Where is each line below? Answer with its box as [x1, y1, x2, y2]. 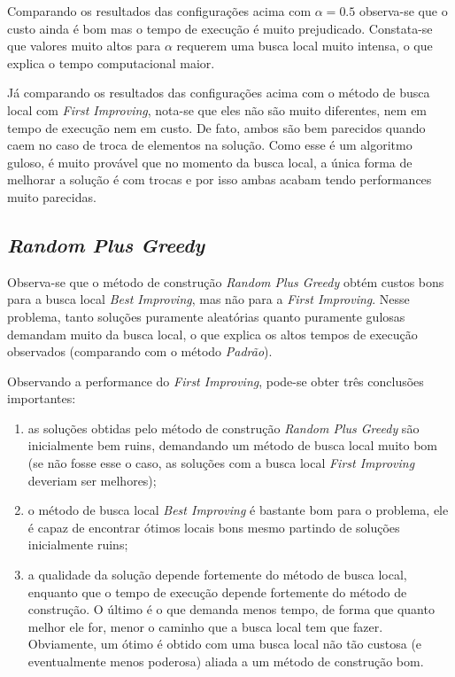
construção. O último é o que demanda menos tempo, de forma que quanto [27, 600, 435, 619]
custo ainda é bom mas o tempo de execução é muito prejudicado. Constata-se [7, 19, 433, 37]
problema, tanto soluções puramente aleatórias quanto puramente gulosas [7, 307, 405, 325]
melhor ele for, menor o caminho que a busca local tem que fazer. [27, 617, 383, 635]
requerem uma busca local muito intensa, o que [176, 36, 433, 55]
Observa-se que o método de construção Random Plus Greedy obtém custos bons [7, 272, 444, 291]
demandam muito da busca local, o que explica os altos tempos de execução [7, 324, 418, 343]
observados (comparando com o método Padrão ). [7, 342, 273, 361]
